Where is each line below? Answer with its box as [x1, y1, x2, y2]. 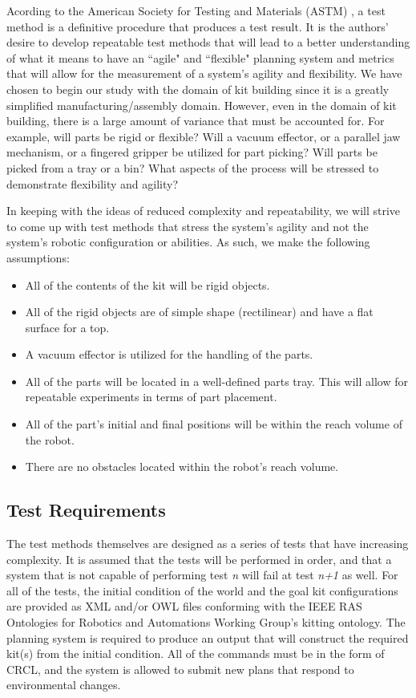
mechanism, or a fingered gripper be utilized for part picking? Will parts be [6, 144, 378, 160]
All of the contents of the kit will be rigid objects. [25, 276, 270, 293]
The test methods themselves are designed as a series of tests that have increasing [6, 535, 409, 552]
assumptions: [6, 249, 70, 266]
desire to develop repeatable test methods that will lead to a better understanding [6, 34, 410, 51]
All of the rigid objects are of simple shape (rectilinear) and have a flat [25, 303, 374, 320]
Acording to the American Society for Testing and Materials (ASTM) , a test [6, 2, 386, 18]
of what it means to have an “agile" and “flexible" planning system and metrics [6, 49, 394, 66]
